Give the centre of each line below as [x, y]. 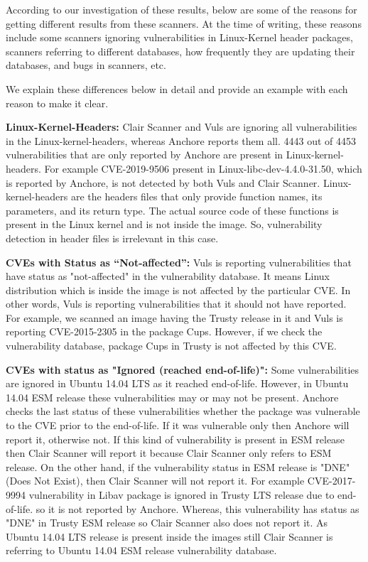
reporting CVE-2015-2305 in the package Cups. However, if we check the [164, 331]
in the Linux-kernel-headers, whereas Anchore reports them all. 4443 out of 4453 [181, 140]
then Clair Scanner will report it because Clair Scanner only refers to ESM [169, 453]
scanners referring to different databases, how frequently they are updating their [180, 51]
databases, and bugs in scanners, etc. [86, 65]
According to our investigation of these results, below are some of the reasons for [182, 9]
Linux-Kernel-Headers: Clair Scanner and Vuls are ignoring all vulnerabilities [182, 127]
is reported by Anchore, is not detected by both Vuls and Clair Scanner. [163, 182]
